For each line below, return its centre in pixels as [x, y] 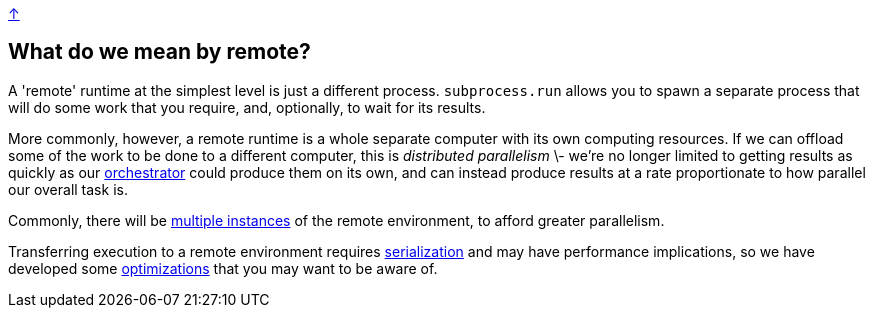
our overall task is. [68, 189]
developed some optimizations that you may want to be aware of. [223, 268]
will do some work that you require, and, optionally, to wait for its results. [247, 107]
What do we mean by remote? [159, 52]
